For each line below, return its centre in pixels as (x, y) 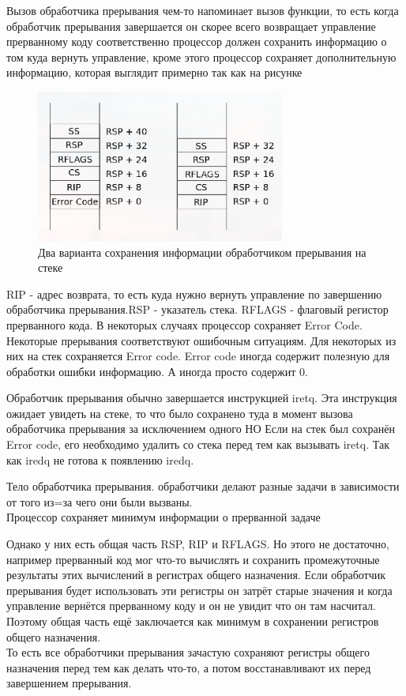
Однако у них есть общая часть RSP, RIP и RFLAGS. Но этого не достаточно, (198, 544)
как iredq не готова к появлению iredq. (100, 459)
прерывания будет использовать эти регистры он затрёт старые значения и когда (199, 590)
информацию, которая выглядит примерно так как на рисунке (154, 72)
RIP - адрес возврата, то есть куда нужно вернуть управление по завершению (194, 293)
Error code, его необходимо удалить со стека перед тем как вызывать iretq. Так (198, 444)
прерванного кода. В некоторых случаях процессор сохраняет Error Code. (184, 324)
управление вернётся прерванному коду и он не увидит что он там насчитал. (191, 606)
